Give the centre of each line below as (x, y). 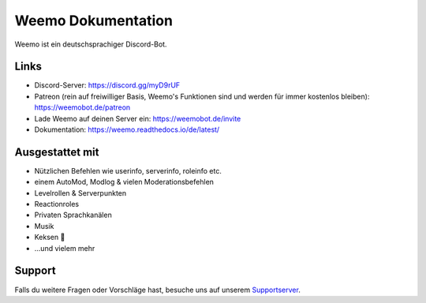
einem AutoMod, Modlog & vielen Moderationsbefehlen (124, 182)
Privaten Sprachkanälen (73, 215)
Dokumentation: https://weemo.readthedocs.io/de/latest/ (127, 129)
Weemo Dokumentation (94, 21)
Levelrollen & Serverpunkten (80, 193)
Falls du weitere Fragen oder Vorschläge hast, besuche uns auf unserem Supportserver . (158, 290)
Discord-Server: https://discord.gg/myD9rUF (107, 85)
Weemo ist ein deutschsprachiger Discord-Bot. (91, 44)
